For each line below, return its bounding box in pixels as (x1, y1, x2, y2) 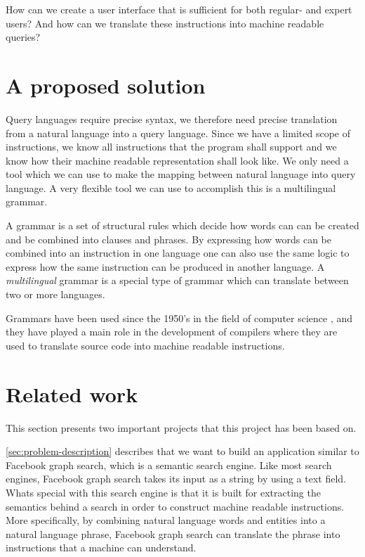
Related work (6, 379, 138, 408)
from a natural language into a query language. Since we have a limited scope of (6, 125, 350, 140)
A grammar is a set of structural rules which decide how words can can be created (6, 218, 359, 233)
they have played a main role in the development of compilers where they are (6, 324, 338, 339)
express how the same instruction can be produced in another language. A (6, 259, 325, 274)
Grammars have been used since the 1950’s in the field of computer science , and (6, 310, 353, 325)
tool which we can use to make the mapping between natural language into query (6, 167, 356, 181)
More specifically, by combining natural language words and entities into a (6, 513, 326, 527)
